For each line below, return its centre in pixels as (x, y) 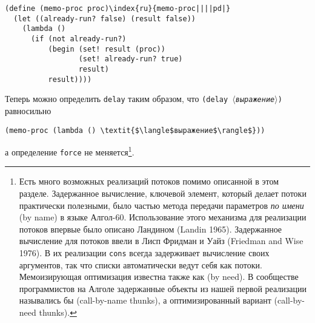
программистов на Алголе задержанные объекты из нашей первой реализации (163, 288)
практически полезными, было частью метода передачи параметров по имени (161, 205)
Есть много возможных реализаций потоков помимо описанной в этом (149, 181)
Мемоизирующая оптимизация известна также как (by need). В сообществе (159, 277)
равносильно (28, 110)
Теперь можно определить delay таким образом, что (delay (117, 99)
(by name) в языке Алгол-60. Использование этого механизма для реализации (163, 217)
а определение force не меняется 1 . (70, 151)
